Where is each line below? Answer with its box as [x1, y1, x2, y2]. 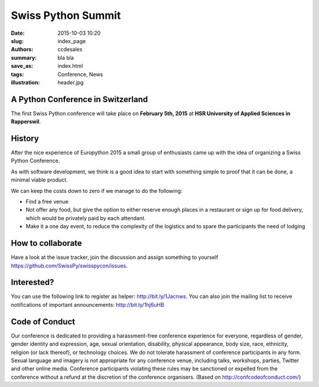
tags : [11, 71, 24, 78]
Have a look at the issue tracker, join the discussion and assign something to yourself [11, 254, 219, 261]
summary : [11, 54, 37, 61]
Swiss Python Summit [11, 9, 121, 22]
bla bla [57, 54, 74, 61]
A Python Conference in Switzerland [11, 94, 148, 104]
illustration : [11, 78, 40, 86]
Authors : [11, 46, 34, 53]
